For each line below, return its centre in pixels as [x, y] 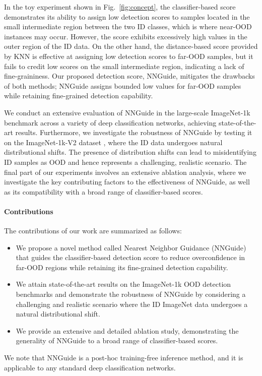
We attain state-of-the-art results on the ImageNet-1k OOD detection [123, 284]
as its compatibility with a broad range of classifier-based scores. [104, 191]
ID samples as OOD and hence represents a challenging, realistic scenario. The [125, 162]
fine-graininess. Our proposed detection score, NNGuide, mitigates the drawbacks [129, 76]
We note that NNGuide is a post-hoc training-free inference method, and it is [124, 358]
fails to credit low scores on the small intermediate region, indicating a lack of [124, 66]
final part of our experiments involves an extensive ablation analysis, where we [125, 172]
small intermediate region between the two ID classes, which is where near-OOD [128, 26]
